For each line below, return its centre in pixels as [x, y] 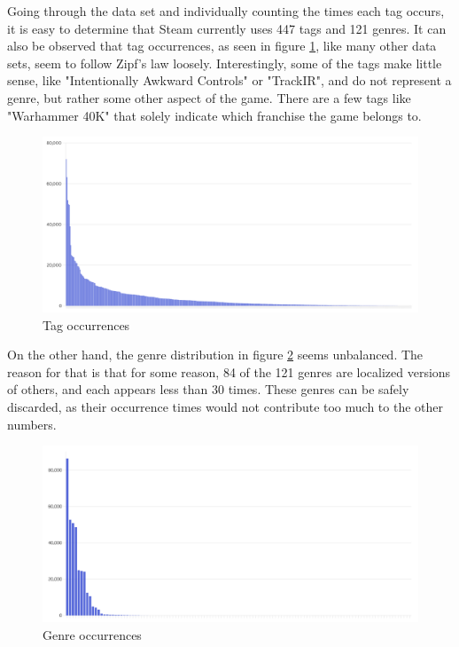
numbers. [32, 424]
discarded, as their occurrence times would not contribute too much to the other [226, 407]
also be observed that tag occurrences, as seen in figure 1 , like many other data [222, 46]
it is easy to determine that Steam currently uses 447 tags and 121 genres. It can [227, 28]
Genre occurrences [92, 634]
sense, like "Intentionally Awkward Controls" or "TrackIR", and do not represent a [229, 80]
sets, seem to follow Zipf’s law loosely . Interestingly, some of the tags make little [225, 63]
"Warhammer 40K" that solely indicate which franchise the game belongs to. [214, 115]
